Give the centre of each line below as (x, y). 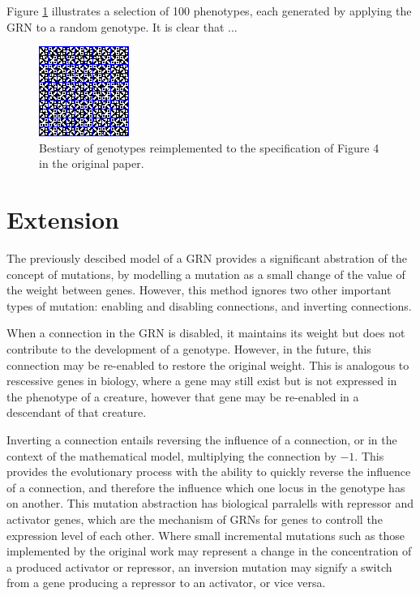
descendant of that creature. (77, 412)
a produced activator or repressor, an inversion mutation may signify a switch (199, 566)
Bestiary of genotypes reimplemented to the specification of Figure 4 (209, 147)
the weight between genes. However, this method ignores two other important (199, 290)
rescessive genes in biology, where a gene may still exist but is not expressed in (202, 381)
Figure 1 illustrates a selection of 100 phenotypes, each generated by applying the (209, 11)
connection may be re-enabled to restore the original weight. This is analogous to (208, 364)
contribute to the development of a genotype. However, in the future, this (189, 349)
